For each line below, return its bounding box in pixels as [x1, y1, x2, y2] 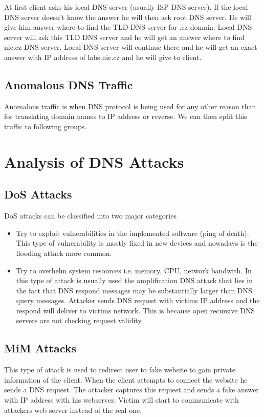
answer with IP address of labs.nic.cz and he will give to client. [4, 51, 202, 62]
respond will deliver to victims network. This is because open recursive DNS [16, 305, 255, 315]
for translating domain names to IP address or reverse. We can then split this [4, 111, 247, 122]
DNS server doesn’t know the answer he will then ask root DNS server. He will [4, 11, 251, 22]
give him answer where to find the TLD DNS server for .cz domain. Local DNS [4, 22, 252, 32]
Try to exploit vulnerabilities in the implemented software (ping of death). [16, 227, 249, 238]
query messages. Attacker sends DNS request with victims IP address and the [16, 295, 260, 306]
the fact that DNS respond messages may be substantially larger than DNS [16, 285, 252, 295]
